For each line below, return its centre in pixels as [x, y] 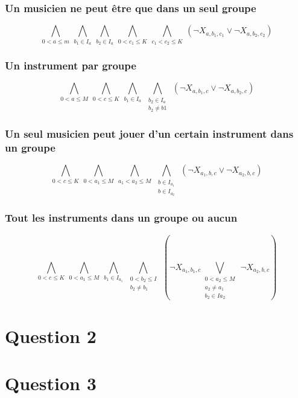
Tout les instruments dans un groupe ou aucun [121, 218]
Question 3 [51, 383]
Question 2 [51, 335]
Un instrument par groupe [71, 65]
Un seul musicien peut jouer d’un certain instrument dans [149, 134]
